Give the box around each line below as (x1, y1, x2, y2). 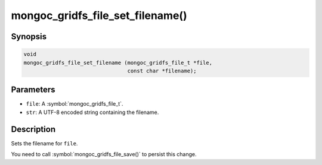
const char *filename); (127, 67, 197, 74)
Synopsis (11, 31, 47, 42)
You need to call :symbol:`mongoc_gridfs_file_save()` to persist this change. (11, 151, 197, 158)
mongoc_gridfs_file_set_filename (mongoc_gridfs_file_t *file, (23, 59, 213, 66)
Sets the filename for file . (11, 139, 78, 147)
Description (11, 124, 56, 134)
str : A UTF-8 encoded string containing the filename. (26, 109, 159, 116)
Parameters (11, 85, 55, 95)
